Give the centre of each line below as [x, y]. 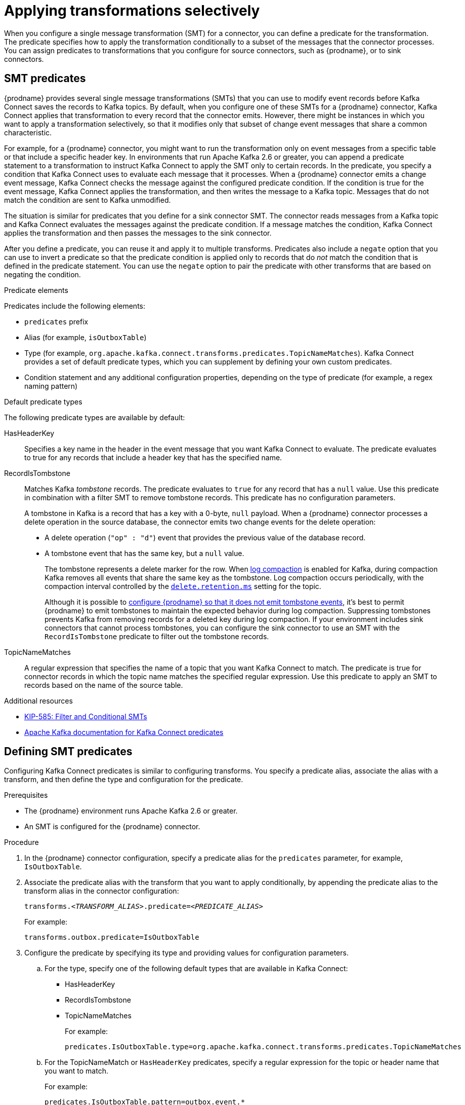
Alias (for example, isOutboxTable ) [86, 337]
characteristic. [28, 132]
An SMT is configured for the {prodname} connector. [112, 827]
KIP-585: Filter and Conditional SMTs [86, 716]
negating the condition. [43, 274]
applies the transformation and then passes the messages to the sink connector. [138, 233]
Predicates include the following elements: [75, 306]
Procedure [22, 842]
